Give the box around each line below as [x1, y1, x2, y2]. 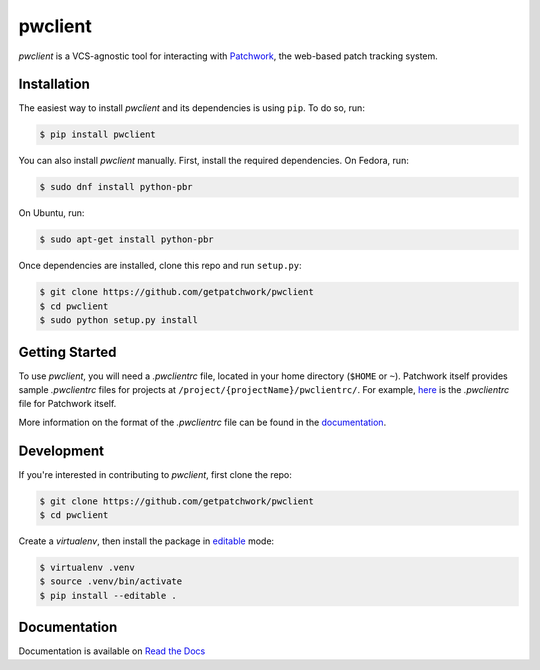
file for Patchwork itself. [18, 398, 117, 410]
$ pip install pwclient [39, 129, 157, 140]
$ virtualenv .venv [39, 562, 135, 574]
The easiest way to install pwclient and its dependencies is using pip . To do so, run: [18, 102, 365, 114]
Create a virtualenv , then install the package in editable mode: [18, 535, 275, 547]
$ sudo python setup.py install [39, 315, 199, 326]
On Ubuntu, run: [18, 207, 85, 219]
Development [18, 442, 105, 459]
